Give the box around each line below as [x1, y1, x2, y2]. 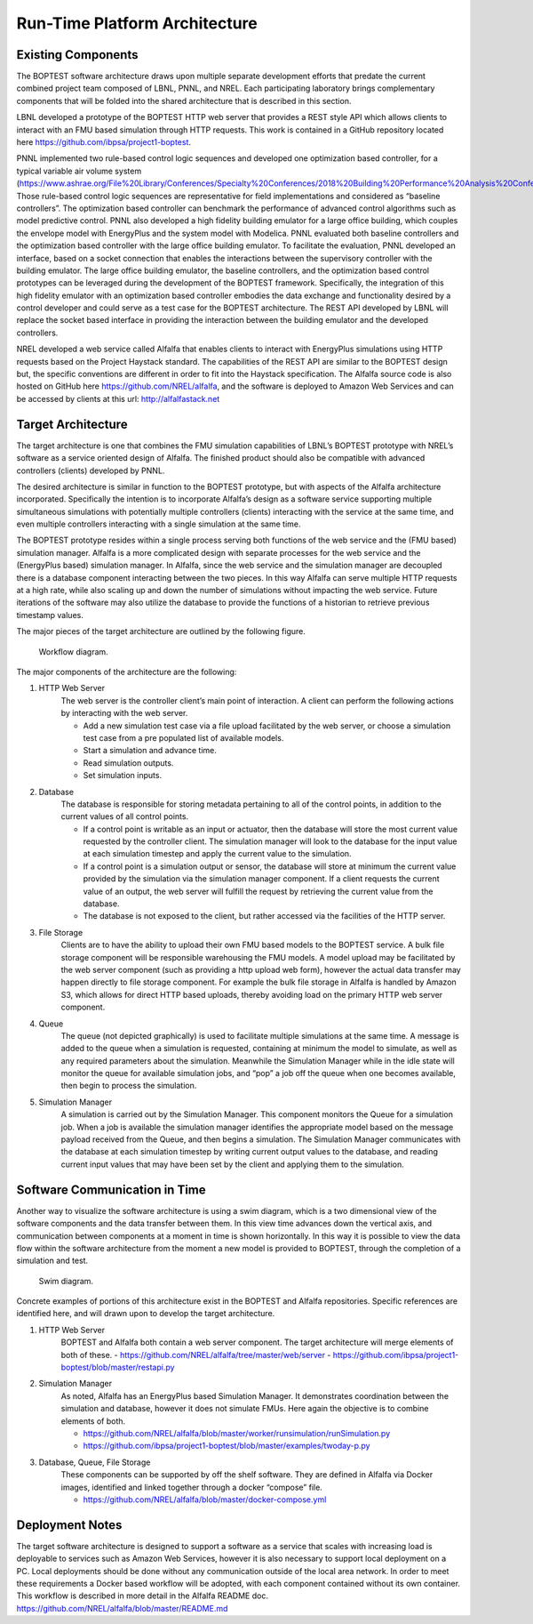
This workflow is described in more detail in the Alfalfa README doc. [16, 1590, 268, 1601]
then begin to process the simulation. [60, 1081, 197, 1091]
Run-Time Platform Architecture [16, 13, 258, 33]
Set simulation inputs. [83, 770, 163, 781]
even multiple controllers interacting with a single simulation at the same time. [16, 519, 301, 529]
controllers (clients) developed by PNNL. [16, 465, 165, 476]
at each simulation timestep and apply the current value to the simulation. [83, 848, 352, 859]
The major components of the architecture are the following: [16, 666, 237, 677]
